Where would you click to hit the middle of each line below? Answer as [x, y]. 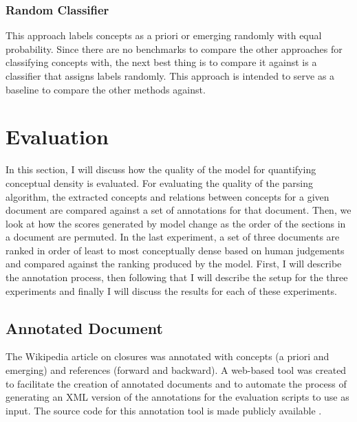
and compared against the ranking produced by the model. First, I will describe [174, 264]
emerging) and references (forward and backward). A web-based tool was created [176, 370]
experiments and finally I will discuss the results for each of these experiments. [171, 290]
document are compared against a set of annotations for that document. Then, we [178, 210]
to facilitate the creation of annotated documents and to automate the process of [176, 383]
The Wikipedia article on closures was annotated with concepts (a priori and [167, 356]
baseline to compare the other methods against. [106, 89]
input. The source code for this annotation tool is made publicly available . [164, 410]
